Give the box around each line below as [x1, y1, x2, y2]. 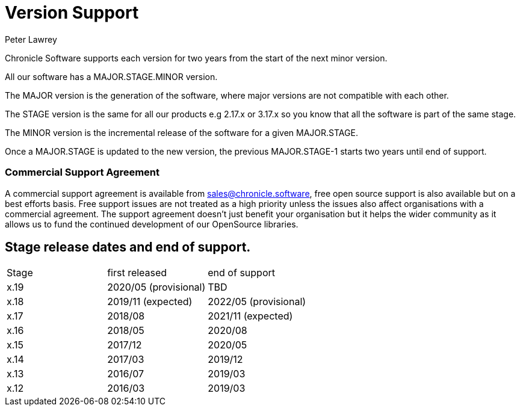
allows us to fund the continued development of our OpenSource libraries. [5, 218, 299, 229]
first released [107, 267, 167, 279]
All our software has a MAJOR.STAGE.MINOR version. [5, 71, 218, 82]
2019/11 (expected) [107, 295, 193, 308]
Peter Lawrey [5, 34, 57, 45]
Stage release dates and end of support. [5, 239, 251, 255]
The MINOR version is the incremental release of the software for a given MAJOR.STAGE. [5, 127, 358, 138]
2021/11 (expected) [208, 310, 293, 323]
